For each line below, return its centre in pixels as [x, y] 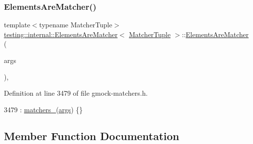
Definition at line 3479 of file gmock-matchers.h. [76, 93]
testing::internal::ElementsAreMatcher [61, 34]
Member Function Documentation [92, 135]
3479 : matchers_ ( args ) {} [43, 109]
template [17, 25]
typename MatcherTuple [76, 25]
